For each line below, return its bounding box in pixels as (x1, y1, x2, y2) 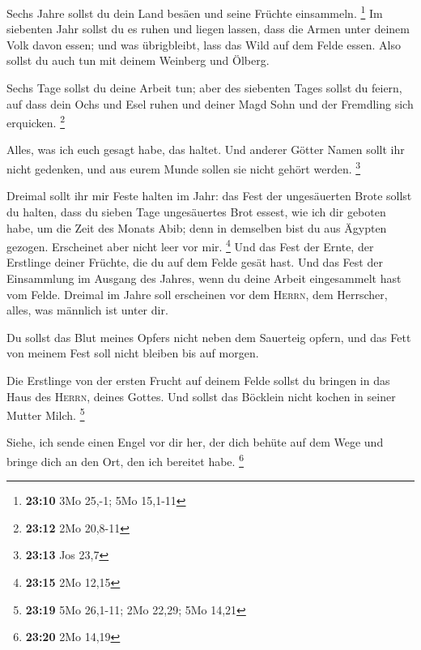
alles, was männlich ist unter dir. (6, 301, 168, 319)
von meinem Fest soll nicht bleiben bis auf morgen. (6, 344, 259, 361)
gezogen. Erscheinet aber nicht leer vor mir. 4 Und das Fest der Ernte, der (6, 236, 374, 254)
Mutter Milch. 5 (6, 404, 85, 423)
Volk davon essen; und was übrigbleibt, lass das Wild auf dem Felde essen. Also (6, 36, 402, 53)
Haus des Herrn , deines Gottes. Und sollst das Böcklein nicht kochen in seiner (6, 387, 396, 404)
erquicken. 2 (6, 112, 65, 130)
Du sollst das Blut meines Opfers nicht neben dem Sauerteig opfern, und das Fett (6, 328, 411, 345)
